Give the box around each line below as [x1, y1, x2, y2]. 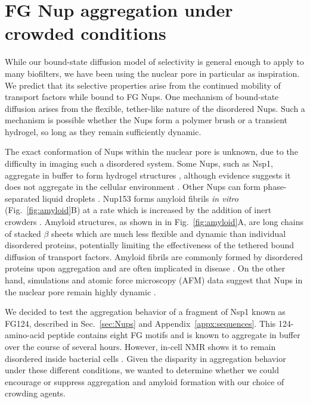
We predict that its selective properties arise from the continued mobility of [5, 79, 281, 91]
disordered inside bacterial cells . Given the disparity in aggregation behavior [5, 352, 286, 364]
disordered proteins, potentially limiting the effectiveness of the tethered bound [5, 239, 294, 251]
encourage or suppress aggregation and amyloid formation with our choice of [5, 375, 284, 388]
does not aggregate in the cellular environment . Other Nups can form [5, 180, 261, 193]
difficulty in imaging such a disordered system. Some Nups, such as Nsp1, [5, 157, 273, 170]
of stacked [5, 227, 41, 239]
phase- [263, 180, 287, 193]
